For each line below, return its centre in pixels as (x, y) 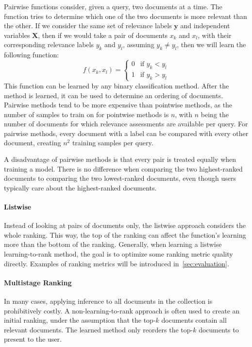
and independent (205, 26)
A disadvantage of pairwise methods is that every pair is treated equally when (120, 159)
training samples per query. (113, 143)
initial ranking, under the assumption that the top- (80, 320)
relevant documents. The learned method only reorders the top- (99, 329)
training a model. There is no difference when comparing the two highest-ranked (123, 168)
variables (17, 35)
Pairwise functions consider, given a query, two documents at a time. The (113, 6)
